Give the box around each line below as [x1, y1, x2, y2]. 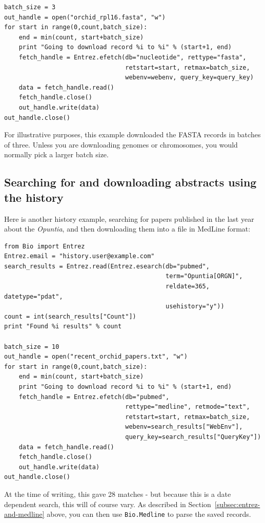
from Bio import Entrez [4, 242, 85, 250]
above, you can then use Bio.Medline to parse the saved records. [47, 509, 251, 519]
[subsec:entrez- [214, 498, 260, 509]
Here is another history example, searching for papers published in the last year [4, 213, 254, 224]
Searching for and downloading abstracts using [4, 174, 257, 190]
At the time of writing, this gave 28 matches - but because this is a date [4, 488, 231, 499]
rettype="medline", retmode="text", [125, 403, 250, 411]
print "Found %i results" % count [4, 323, 122, 330]
